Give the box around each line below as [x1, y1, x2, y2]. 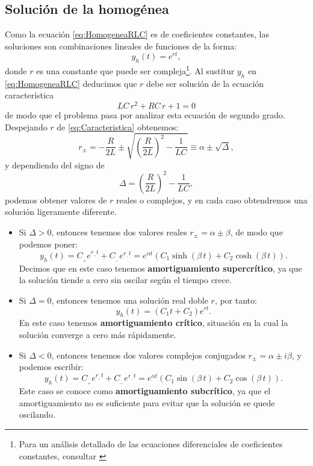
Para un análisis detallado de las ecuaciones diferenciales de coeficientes [19, 437, 283, 450]
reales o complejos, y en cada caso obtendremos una [116, 193, 308, 206]
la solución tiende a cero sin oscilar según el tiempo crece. [19, 273, 232, 286]
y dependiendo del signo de [5, 158, 105, 171]
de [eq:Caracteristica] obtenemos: [57, 120, 179, 133]
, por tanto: [214, 293, 257, 306]
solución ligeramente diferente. [5, 205, 117, 218]
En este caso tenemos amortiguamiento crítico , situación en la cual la [19, 316, 288, 329]
